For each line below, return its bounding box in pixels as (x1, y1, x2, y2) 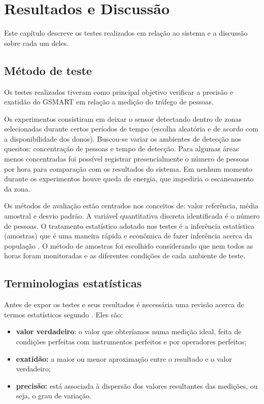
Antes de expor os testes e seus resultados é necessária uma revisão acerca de (4, 299, 244, 310)
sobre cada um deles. (4, 37, 69, 48)
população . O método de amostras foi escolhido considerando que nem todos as (4, 240, 253, 251)
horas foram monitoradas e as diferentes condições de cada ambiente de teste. (4, 250, 246, 261)
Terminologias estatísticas (4, 275, 142, 291)
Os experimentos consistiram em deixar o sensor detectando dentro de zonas (4, 113, 242, 124)
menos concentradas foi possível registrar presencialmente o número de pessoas (4, 153, 249, 164)
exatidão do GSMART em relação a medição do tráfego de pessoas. (4, 96, 214, 107)
